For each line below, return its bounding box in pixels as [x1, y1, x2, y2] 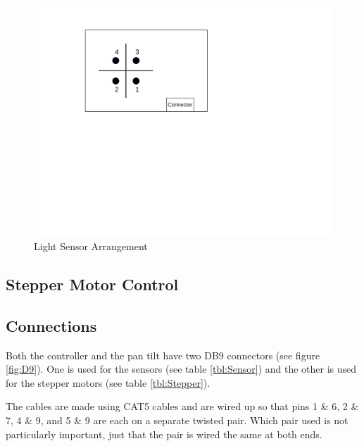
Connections [6, 314, 97, 336]
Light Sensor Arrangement [34, 239, 148, 254]
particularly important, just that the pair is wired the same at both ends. [6, 426, 322, 441]
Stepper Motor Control [6, 273, 179, 295]
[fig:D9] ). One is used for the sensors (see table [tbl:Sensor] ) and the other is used [6, 361, 357, 376]
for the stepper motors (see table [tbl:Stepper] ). [6, 375, 211, 390]
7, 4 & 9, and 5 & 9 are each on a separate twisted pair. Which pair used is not [6, 413, 349, 428]
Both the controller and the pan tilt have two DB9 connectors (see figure [6, 347, 320, 362]
